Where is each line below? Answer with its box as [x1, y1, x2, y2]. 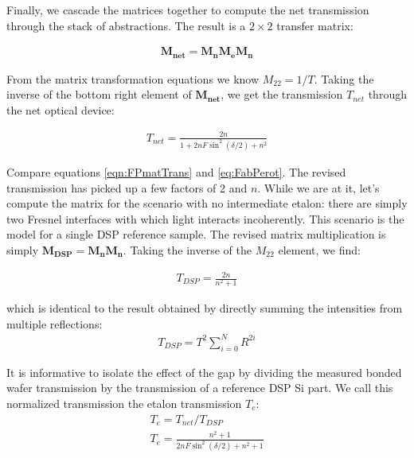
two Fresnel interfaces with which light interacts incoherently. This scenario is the [6, 210, 404, 227]
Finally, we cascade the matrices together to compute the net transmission [6, 2, 369, 17]
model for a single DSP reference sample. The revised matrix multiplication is [6, 226, 386, 243]
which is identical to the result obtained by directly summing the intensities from [6, 300, 403, 316]
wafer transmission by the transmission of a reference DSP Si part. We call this [6, 379, 393, 396]
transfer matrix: [276, 17, 353, 33]
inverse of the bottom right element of [6, 86, 192, 103]
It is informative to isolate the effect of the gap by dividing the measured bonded [6, 363, 402, 380]
